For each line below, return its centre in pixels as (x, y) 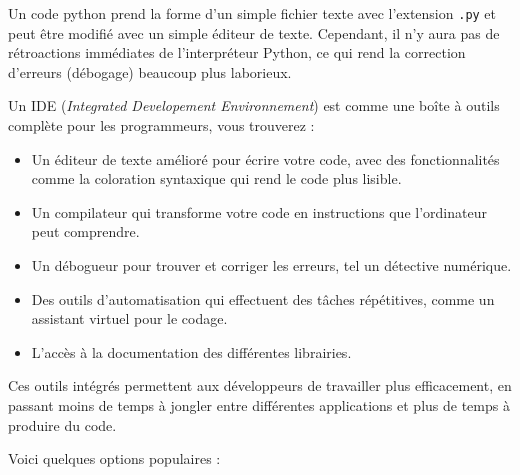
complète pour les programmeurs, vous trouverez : (161, 125)
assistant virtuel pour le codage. (129, 318)
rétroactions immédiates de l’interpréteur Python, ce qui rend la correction (237, 52)
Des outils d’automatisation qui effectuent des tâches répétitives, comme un (263, 298)
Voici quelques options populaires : (114, 458)
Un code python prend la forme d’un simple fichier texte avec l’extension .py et (252, 13)
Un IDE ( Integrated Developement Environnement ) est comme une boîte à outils (254, 105)
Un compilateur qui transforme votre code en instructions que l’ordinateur (259, 211)
